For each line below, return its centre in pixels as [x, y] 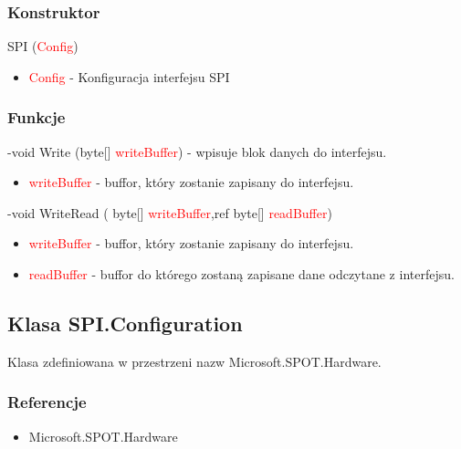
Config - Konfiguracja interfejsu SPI [129, 76]
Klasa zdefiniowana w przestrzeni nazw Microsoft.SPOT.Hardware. [194, 361]
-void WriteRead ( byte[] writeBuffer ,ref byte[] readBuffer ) [170, 212]
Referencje [47, 402]
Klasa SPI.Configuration [125, 323]
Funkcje [37, 117]
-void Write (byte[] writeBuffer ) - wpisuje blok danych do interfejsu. [197, 151]
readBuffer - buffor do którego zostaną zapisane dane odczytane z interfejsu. [241, 274]
